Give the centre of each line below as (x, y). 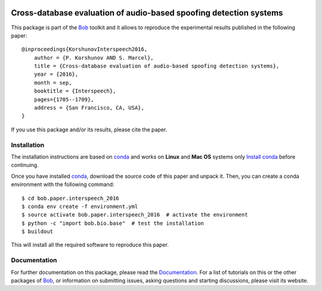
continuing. (25, 165)
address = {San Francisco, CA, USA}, (89, 108)
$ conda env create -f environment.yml (80, 206)
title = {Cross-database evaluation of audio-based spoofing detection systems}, (157, 66)
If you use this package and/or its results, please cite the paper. (89, 129)
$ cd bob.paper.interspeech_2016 (70, 198)
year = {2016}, (56, 74)
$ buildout (38, 232)
